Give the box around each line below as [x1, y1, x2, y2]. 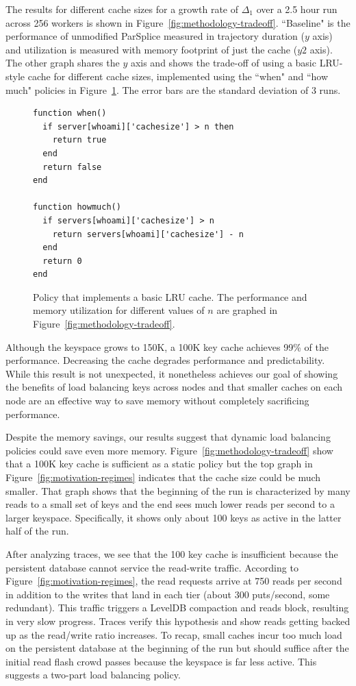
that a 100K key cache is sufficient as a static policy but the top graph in [5, 456, 313, 471]
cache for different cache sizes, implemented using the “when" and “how [27, 69, 329, 83]
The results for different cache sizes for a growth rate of [5, 2, 238, 16]
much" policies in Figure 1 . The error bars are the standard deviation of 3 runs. [5, 82, 341, 97]
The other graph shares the [5, 56, 120, 70]
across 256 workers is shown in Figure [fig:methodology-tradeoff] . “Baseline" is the [5, 15, 351, 29]
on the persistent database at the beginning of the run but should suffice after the [5, 641, 349, 655]
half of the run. [5, 524, 69, 538]
